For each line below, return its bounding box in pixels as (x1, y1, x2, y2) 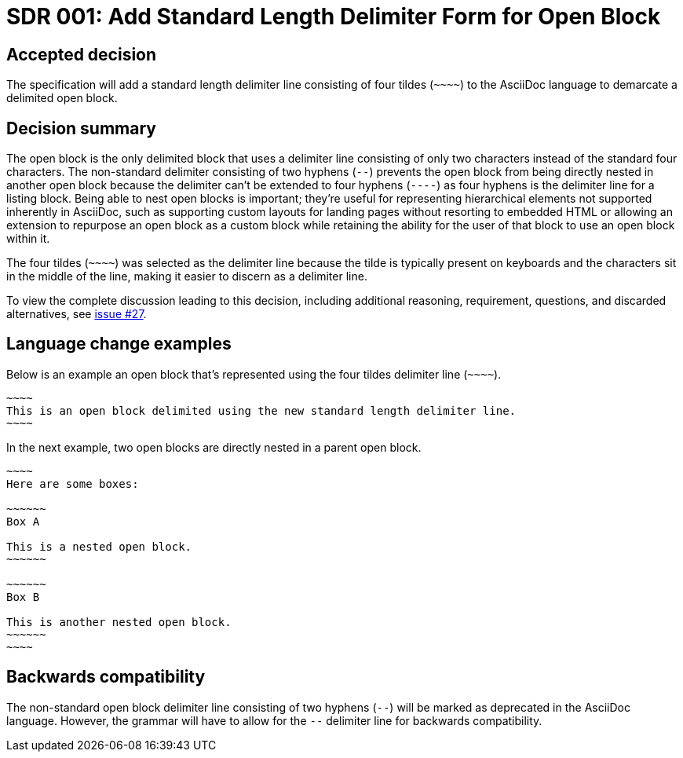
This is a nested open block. (6, 540, 192, 553)
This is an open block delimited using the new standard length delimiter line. (6, 404, 517, 417)
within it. (6, 232, 50, 246)
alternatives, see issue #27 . (6, 307, 147, 321)
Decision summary (6, 118, 156, 138)
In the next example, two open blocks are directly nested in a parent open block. (6, 440, 422, 454)
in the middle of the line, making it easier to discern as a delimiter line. (6, 269, 367, 284)
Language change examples (6, 334, 232, 354)
